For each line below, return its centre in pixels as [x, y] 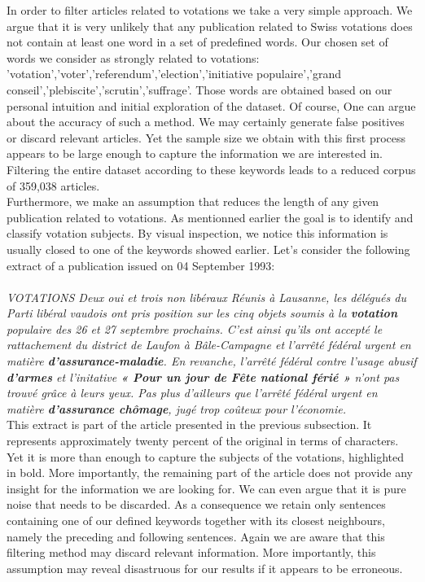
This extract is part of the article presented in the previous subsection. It [189, 424]
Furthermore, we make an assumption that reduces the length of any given [193, 201]
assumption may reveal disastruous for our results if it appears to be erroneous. [205, 568]
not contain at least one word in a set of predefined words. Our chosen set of [197, 42]
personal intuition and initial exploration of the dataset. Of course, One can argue [211, 105]
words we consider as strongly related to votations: [133, 57]
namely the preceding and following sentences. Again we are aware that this [196, 536]
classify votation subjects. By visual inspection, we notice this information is [197, 233]
